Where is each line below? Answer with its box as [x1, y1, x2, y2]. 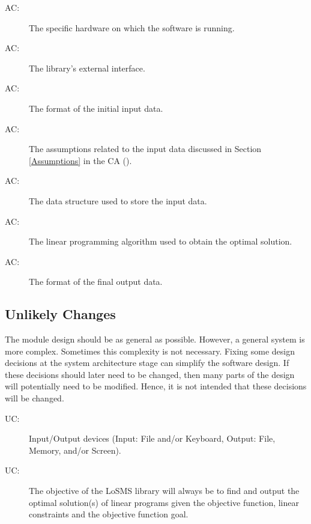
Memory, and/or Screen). [29, 443, 121, 456]
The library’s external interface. [29, 61, 145, 74]
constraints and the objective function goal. [29, 508, 189, 520]
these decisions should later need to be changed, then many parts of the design [5, 368, 295, 380]
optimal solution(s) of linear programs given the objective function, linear [29, 496, 299, 508]
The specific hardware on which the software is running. [29, 21, 235, 34]
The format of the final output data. [29, 275, 163, 288]
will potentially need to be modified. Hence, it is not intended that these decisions [5, 380, 307, 392]
